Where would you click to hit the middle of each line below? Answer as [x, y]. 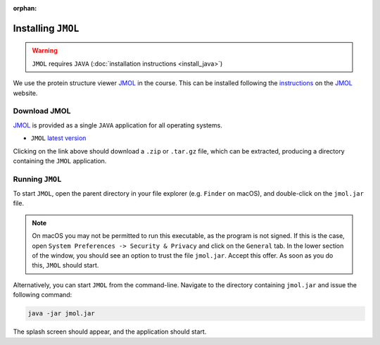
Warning [45, 51]
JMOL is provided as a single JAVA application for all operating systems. [118, 125]
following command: [43, 295]
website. [25, 93]
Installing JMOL [46, 28]
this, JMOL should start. [65, 265]
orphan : [25, 8]
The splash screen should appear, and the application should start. [110, 332]
